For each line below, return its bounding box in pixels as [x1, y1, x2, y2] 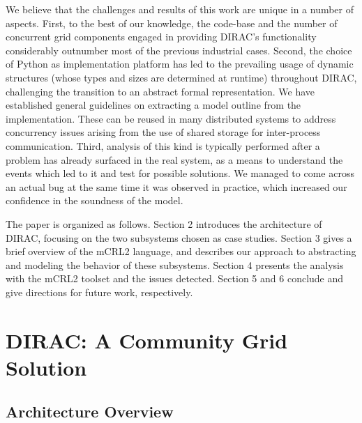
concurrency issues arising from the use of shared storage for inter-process [6, 125, 321, 139]
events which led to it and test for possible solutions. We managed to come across [6, 166, 354, 180]
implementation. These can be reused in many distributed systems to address [6, 111, 336, 125]
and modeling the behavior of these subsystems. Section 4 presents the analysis [6, 257, 344, 272]
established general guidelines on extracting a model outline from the [6, 98, 301, 112]
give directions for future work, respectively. [6, 284, 193, 299]
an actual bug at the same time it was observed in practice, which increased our [6, 179, 347, 194]
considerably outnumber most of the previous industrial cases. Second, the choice [6, 43, 352, 57]
